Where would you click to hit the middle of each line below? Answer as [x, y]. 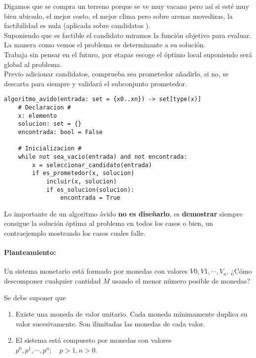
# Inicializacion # [50, 149]
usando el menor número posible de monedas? [181, 281]
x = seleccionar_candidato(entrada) [92, 165]
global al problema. [33, 64]
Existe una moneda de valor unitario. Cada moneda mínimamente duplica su [131, 314]
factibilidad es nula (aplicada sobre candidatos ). [77, 25]
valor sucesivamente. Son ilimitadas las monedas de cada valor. [110, 323]
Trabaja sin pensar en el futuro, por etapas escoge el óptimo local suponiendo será [128, 54]
